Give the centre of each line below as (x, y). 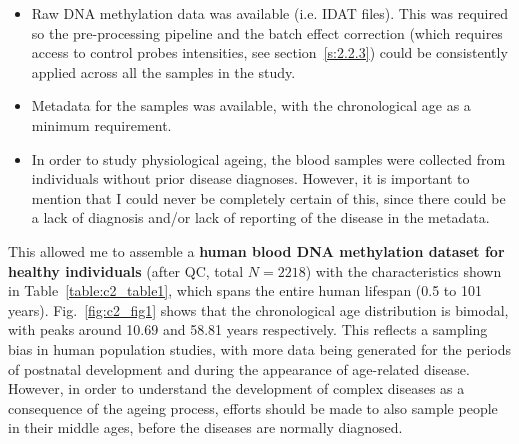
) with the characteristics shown (403, 270)
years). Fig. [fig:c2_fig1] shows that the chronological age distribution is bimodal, (258, 309)
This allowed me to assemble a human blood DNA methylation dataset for (256, 250)
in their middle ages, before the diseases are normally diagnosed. (205, 427)
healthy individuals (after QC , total (126, 270)
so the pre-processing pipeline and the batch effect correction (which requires (267, 32)
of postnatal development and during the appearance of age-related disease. (239, 368)
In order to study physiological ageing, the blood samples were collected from (268, 158)
